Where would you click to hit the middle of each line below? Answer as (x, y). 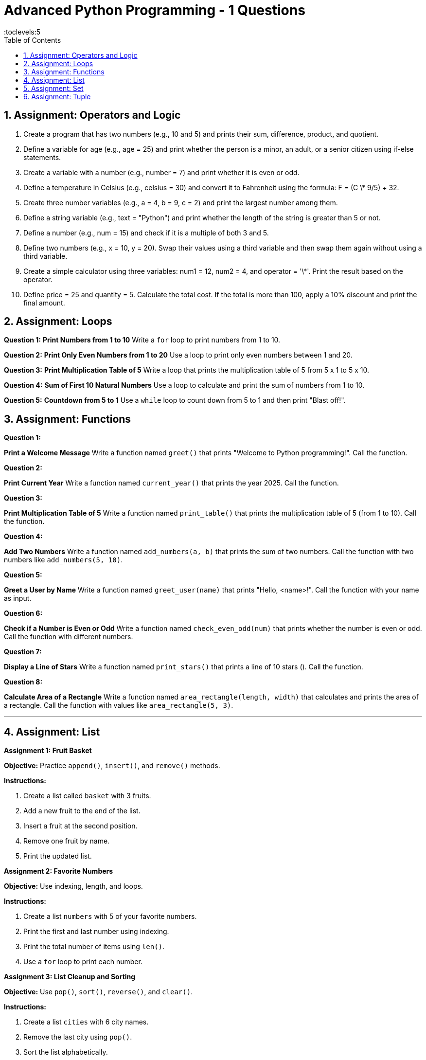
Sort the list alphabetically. (66, 1052)
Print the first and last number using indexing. (96, 932)
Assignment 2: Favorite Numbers (59, 871)
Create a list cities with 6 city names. (86, 1022)
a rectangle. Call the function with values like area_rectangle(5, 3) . (119, 705)
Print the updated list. (58, 856)
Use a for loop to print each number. (83, 962)
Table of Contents (33, 40)
